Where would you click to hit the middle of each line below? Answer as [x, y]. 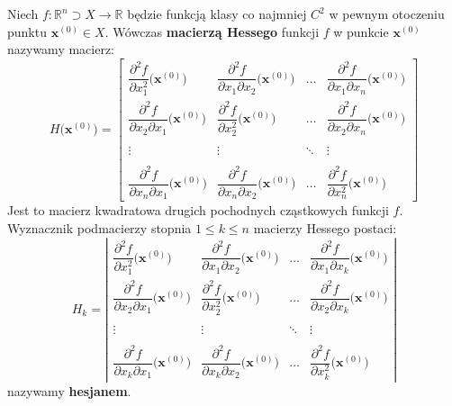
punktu [27, 31]
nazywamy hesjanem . [69, 390]
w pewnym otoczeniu [387, 14]
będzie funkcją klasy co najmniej [217, 14]
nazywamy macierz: [61, 49]
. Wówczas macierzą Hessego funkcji [212, 31]
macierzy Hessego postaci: [325, 227]
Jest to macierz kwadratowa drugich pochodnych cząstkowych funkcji [198, 210]
